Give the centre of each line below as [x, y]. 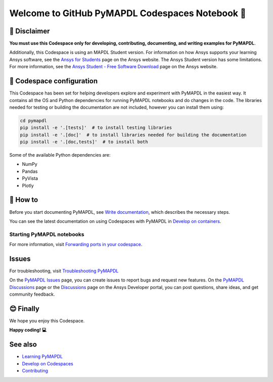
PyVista [30, 178]
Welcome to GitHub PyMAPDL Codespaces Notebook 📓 [128, 13]
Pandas [30, 171]
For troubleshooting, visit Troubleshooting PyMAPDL [64, 271]
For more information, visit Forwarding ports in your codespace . [76, 245]
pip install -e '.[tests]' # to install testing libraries [96, 128]
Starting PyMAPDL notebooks [47, 234]
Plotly [28, 185]
